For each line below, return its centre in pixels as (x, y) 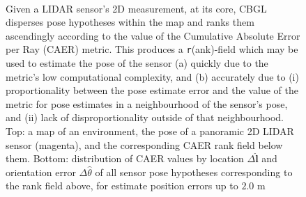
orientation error (41, 172)
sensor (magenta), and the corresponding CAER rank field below (144, 144)
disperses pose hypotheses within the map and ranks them (130, 22)
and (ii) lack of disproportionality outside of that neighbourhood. (145, 117)
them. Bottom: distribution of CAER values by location (125, 158)
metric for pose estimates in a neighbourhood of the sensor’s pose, (147, 103)
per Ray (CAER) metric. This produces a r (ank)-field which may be (152, 49)
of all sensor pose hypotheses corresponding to (194, 172)
